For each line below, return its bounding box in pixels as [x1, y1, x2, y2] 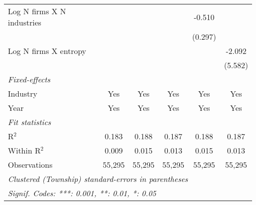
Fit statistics [8, 116, 51, 128]
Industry [8, 88, 37, 99]
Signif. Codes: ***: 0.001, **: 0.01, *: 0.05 [8, 187, 157, 199]
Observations [8, 159, 53, 170]
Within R [8, 145, 41, 156]
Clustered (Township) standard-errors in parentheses [8, 173, 188, 184]
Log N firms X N [8, 5, 66, 17]
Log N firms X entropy [8, 45, 87, 56]
